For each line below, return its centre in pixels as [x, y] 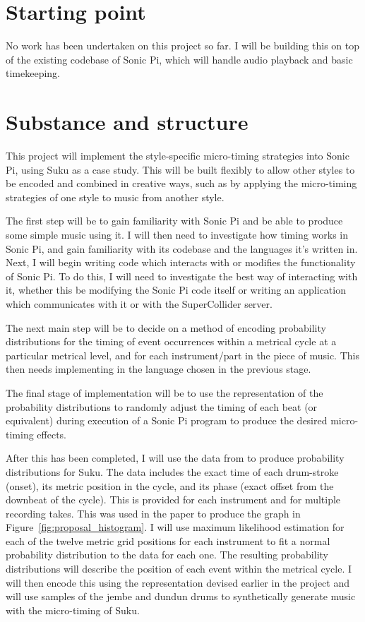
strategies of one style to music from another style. [115, 197]
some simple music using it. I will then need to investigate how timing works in [177, 234]
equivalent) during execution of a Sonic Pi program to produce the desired [167, 420]
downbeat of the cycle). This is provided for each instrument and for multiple [173, 500]
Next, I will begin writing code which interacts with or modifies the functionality [181, 262]
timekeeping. [33, 73]
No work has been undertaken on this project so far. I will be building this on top [183, 46]
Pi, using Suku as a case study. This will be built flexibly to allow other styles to [180, 169]
